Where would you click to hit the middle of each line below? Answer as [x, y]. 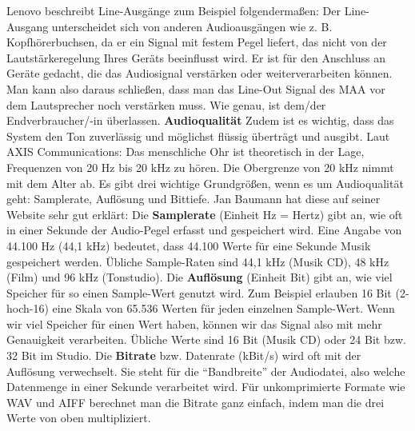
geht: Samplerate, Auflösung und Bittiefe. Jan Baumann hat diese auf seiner [194, 199]
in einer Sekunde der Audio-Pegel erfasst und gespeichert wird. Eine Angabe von [204, 230]
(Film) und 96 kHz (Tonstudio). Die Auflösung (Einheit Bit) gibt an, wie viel [200, 277]
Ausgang [28, 26]
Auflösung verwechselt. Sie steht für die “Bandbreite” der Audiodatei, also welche [206, 371]
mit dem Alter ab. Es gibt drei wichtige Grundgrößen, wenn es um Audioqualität [205, 183]
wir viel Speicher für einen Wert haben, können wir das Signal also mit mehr [194, 323]
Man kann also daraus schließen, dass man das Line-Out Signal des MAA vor [196, 88]
